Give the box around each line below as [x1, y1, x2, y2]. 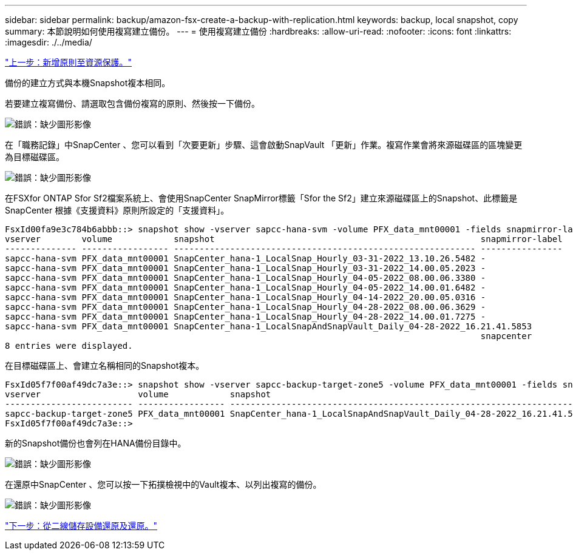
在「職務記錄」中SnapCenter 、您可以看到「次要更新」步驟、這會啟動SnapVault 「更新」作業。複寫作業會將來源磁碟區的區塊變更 [5, 140, 523, 150]
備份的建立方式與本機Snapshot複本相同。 [5, 78, 171, 88]
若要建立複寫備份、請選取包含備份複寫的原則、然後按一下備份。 [5, 98, 260, 109]
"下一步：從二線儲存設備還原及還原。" [5, 520, 158, 531]
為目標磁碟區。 [5, 152, 64, 162]
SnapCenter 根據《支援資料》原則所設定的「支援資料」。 [5, 205, 229, 215]
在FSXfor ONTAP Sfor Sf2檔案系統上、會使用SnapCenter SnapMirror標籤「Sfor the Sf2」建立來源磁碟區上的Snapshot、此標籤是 [5, 193, 518, 203]
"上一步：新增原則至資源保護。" [5, 57, 132, 67]
